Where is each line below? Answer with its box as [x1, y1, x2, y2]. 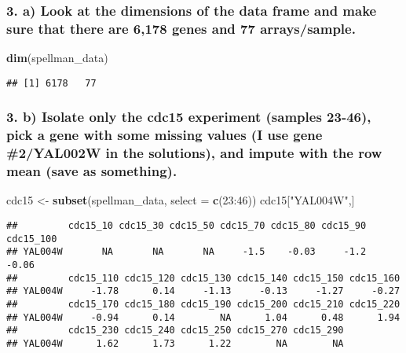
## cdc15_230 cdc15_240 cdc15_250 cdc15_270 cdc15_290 [6, 325, 344, 336]
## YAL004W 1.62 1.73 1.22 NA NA [6, 337, 344, 349]
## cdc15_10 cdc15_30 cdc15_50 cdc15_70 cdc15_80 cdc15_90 [6, 219, 367, 231]
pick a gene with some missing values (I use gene [6, 125, 323, 145]
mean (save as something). [6, 161, 177, 181]
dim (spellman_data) [6, 50, 108, 66]
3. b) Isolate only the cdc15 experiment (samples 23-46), [6, 107, 371, 127]
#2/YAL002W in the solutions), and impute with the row [6, 143, 382, 163]
